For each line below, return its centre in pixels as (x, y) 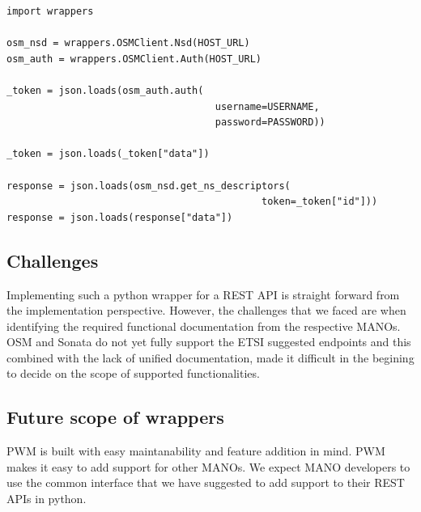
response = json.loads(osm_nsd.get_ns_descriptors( (149, 186)
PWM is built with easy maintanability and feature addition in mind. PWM (196, 451)
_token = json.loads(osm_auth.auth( (105, 90)
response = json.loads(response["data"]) (120, 217)
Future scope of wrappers (115, 417)
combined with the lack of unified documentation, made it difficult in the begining (210, 357)
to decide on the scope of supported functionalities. (133, 373)
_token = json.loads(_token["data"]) (108, 154)
